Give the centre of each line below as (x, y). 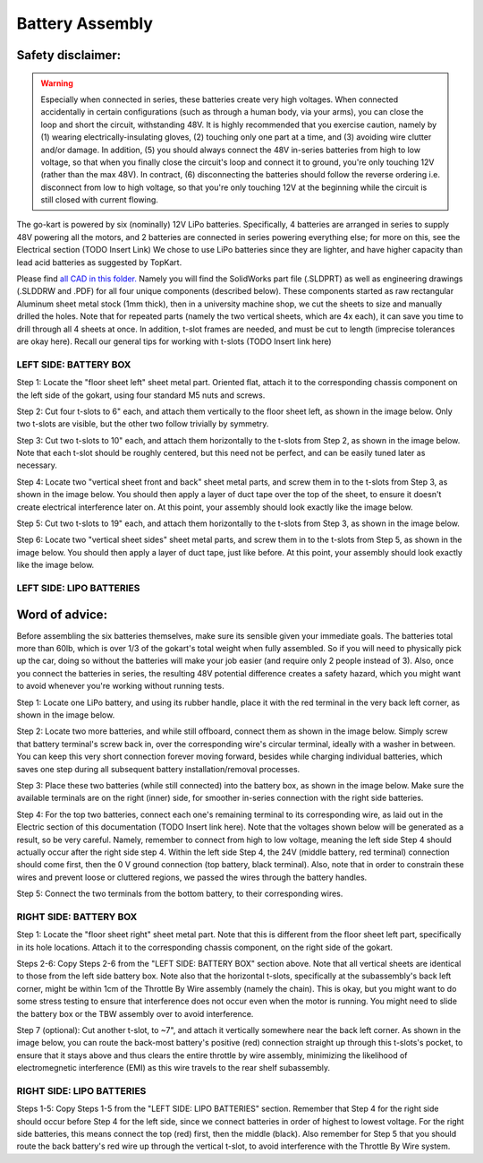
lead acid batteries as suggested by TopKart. (99, 262)
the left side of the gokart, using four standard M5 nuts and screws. (141, 395)
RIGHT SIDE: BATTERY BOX (77, 917)
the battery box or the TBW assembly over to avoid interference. (135, 1013)
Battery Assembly (85, 23)
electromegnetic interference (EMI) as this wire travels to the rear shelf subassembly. (174, 1068)
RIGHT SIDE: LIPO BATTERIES (81, 1090)
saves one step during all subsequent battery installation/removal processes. (158, 769)
